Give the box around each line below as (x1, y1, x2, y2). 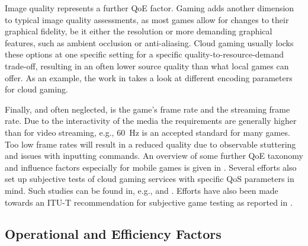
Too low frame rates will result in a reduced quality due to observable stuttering (5, 138, 296, 150)
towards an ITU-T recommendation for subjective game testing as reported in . (5, 196, 293, 208)
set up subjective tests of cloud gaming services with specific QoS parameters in (5, 172, 294, 185)
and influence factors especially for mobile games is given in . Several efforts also (5, 161, 297, 173)
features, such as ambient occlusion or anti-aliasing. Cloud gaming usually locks (5, 36, 294, 49)
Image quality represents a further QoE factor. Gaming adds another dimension (5, 2, 294, 14)
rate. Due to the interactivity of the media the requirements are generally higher (5, 114, 297, 127)
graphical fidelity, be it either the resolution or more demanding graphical (5, 25, 272, 37)
